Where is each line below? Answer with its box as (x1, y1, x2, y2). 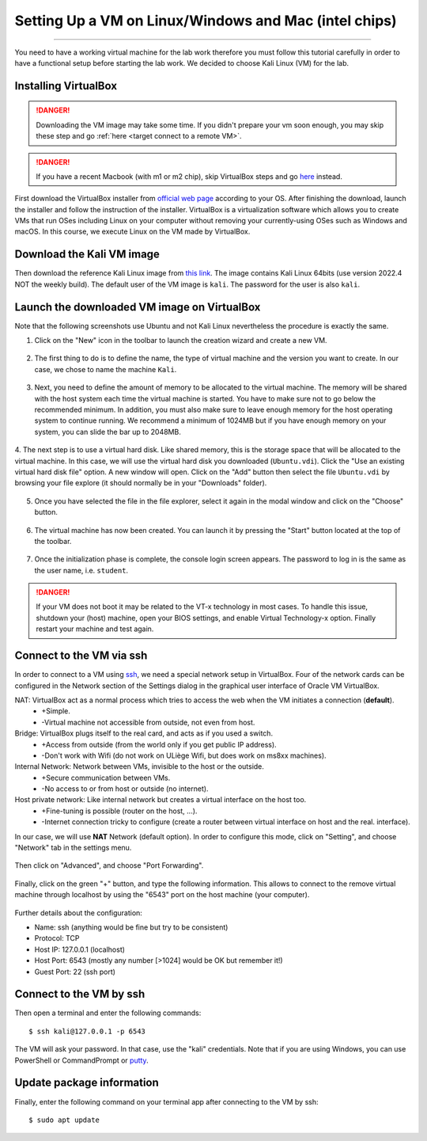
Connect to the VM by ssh (14, 987, 145, 1001)
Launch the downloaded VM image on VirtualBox (14, 300, 261, 314)
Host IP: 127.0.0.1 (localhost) (34, 945, 126, 954)
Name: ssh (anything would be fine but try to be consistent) (34, 922, 229, 932)
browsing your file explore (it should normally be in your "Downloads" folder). (14, 478, 267, 488)
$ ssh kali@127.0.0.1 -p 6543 (28, 1026, 146, 1036)
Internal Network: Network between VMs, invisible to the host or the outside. (14, 762, 265, 771)
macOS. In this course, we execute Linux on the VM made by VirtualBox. (14, 226, 251, 237)
